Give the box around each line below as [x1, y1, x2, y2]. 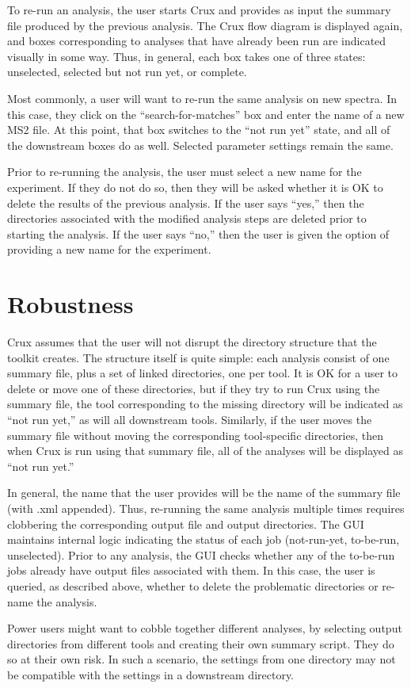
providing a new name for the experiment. [7, 241, 211, 258]
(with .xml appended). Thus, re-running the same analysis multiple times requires [7, 499, 405, 516]
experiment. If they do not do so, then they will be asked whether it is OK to [7, 178, 383, 195]
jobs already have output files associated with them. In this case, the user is [7, 562, 375, 579]
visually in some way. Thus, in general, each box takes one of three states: [7, 48, 366, 64]
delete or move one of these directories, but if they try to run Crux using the [7, 380, 380, 396]
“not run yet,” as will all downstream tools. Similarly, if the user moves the [7, 411, 372, 427]
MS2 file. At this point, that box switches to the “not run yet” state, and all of [7, 121, 390, 138]
